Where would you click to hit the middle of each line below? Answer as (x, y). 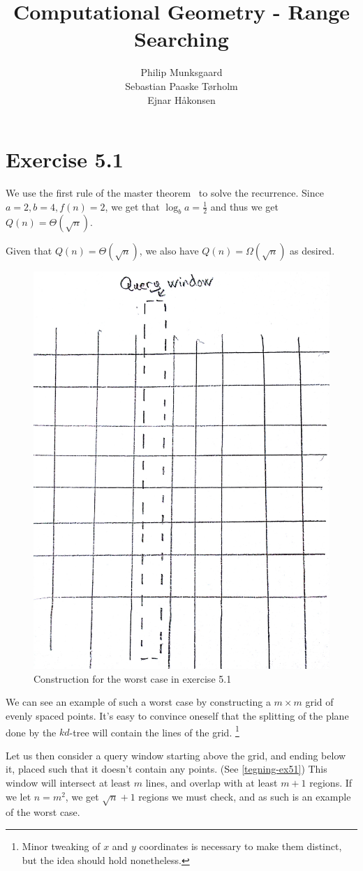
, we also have (169, 251)
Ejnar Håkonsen (181, 99)
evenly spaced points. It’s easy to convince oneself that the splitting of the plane (177, 715)
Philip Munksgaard (181, 72)
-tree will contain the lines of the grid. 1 (154, 731)
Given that (29, 251)
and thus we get (244, 206)
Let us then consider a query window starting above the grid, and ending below (176, 755)
